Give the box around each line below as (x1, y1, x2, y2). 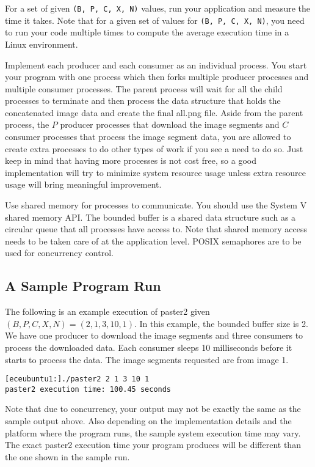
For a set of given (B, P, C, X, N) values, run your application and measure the (5, 2, 310, 14)
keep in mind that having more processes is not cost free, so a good (5, 154, 256, 167)
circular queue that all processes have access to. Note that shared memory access (5, 222, 307, 235)
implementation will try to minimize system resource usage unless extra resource (5, 166, 306, 178)
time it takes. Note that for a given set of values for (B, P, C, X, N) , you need (5, 13, 305, 26)
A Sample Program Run (5, 276, 161, 295)
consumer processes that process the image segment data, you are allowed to (5, 130, 291, 143)
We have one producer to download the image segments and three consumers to (5, 329, 303, 342)
